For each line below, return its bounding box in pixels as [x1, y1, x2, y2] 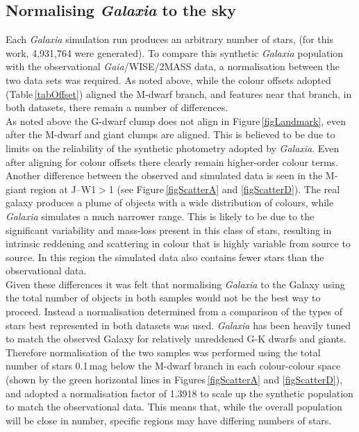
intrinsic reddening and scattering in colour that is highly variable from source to [6, 236, 351, 251]
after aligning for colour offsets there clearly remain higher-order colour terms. [6, 154, 338, 169]
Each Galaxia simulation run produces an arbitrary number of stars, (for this [6, 32, 333, 47]
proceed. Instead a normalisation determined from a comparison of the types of [6, 304, 343, 319]
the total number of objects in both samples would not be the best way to [6, 290, 321, 305]
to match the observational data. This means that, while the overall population [6, 399, 342, 414]
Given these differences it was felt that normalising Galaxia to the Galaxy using [6, 276, 345, 291]
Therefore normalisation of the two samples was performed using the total [6, 344, 321, 359]
